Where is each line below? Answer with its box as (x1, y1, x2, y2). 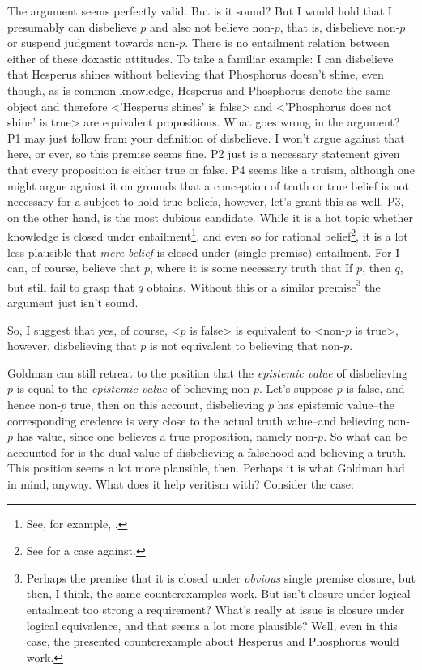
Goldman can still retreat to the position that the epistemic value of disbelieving (7, 364, 408, 381)
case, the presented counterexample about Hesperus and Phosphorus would (26, 633, 399, 650)
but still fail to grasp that (7, 278, 134, 295)
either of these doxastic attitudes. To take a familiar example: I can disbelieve (7, 49, 394, 66)
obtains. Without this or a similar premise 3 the (147, 275, 381, 295)
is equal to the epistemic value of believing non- (16, 380, 254, 397)
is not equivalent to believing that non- (149, 337, 344, 354)
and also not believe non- (150, 18, 275, 35)
